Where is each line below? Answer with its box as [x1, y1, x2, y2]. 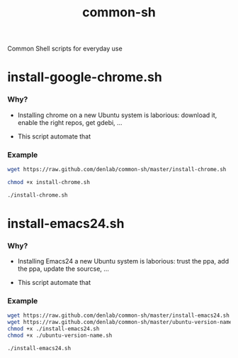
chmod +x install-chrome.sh [7, 178, 91, 185]
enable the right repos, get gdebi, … [17, 118, 123, 126]
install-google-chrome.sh [7, 69, 163, 85]
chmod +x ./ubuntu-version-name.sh [7, 332, 113, 339]
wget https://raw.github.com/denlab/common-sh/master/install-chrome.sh [7, 166, 227, 173]
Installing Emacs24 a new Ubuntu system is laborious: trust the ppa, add [17, 257, 229, 266]
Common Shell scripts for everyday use [7, 44, 123, 53]
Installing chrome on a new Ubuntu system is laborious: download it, [17, 111, 217, 119]
